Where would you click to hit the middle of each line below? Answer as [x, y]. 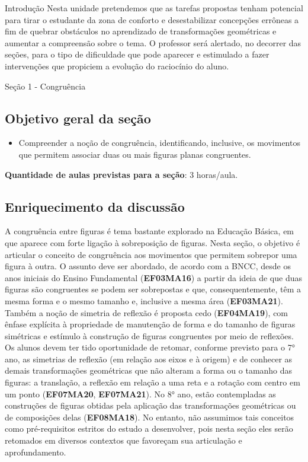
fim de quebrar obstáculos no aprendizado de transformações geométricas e [141, 31]
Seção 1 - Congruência [45, 86]
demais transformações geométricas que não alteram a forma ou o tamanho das [149, 370]
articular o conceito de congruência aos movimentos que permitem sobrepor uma [151, 254]
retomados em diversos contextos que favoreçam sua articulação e [123, 440]
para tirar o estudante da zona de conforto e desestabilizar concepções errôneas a [152, 19]
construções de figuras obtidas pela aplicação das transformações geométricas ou [150, 405]
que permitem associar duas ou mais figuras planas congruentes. [135, 154]
